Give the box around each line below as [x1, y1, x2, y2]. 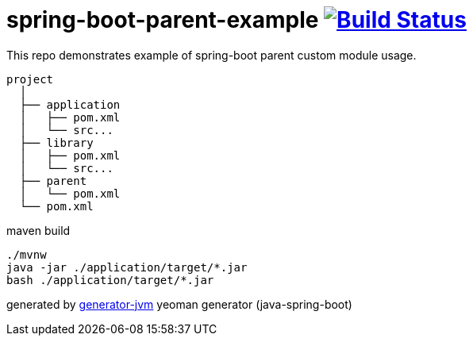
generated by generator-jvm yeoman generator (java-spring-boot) [6, 297, 352, 311]
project [6, 72, 54, 86]
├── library [19, 136, 94, 149]
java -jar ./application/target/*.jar [6, 260, 248, 274]
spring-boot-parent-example [6, 6, 319, 33]
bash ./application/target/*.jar [6, 273, 214, 286]
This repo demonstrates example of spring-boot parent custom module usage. [6, 48, 417, 62]
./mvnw [6, 248, 47, 261]
